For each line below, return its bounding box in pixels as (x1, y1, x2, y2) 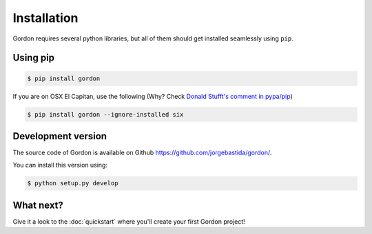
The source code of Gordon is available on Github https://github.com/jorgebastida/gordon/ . (12, 148, 272, 157)
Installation (12, 10, 79, 25)
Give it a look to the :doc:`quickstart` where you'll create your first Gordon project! (12, 217, 246, 226)
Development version (12, 130, 107, 142)
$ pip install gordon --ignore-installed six (27, 110, 184, 118)
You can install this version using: (12, 161, 108, 169)
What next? (12, 199, 63, 211)
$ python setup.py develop (27, 179, 118, 187)
